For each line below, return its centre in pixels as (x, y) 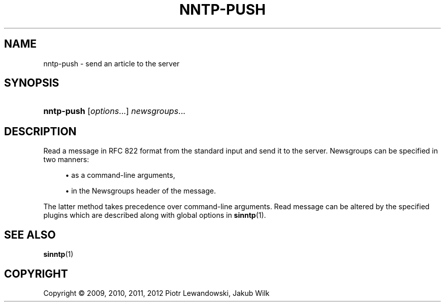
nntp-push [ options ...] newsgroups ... (114, 111)
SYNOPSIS (32, 83)
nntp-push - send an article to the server (112, 63)
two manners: (66, 160)
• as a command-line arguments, (120, 175)
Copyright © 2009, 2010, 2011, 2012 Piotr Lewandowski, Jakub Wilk (156, 293)
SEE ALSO (30, 235)
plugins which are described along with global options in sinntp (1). (155, 215)
